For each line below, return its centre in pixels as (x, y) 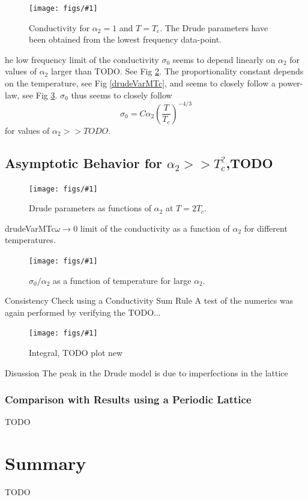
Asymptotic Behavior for (84, 162)
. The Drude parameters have (214, 27)
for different (266, 228)
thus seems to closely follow (122, 95)
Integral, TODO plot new (76, 353)
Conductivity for (59, 27)
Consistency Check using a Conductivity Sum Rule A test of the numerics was (149, 300)
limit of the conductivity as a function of (155, 228)
